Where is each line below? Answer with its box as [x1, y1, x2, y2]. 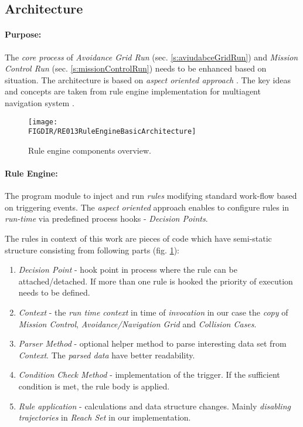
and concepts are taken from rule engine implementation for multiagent [5, 85, 261, 97]
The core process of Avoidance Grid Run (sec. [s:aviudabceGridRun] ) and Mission [5, 50, 298, 63]
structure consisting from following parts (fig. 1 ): [5, 243, 179, 256]
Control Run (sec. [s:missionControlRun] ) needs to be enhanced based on [5, 62, 267, 74]
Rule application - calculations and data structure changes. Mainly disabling [18, 399, 291, 412]
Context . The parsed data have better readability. [18, 348, 195, 361]
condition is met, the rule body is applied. [18, 379, 170, 392]
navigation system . [5, 96, 74, 109]
